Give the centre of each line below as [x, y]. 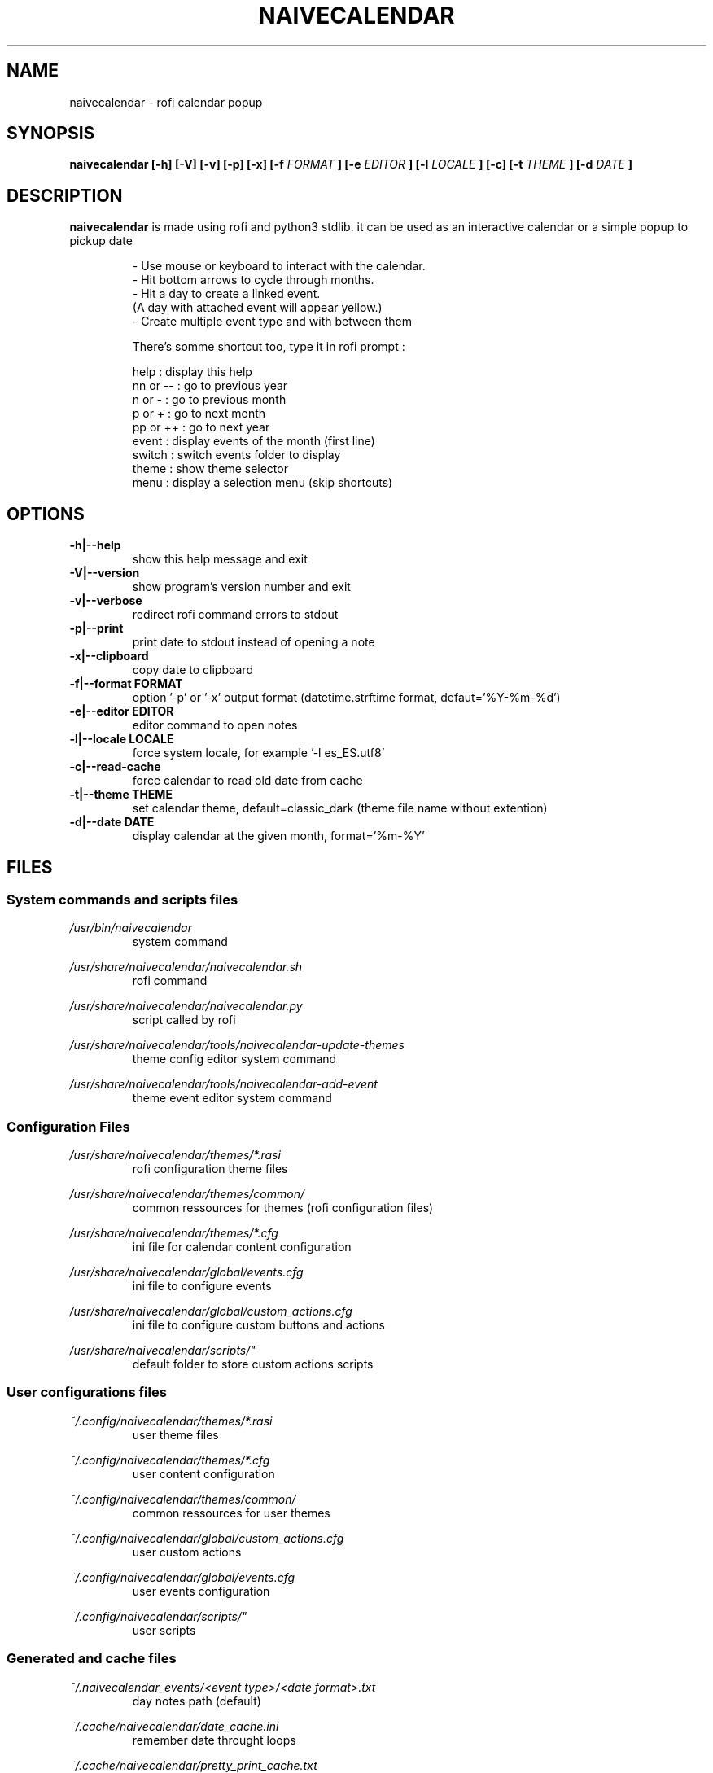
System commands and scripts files [122, 899]
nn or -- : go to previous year [210, 386]
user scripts [164, 1630]
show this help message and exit [220, 559]
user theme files [175, 1434]
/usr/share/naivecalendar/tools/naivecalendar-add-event [223, 1084]
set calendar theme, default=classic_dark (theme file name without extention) [340, 808]
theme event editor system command [232, 1098]
